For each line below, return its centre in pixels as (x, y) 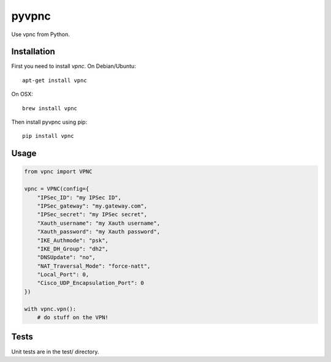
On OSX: (22, 94)
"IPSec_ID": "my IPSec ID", (79, 197)
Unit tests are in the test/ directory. (55, 352)
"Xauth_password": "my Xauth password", (99, 232)
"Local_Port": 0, (63, 275)
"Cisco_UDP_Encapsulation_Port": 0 (90, 283)
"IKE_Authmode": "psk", (73, 240)
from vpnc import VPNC (58, 172)
